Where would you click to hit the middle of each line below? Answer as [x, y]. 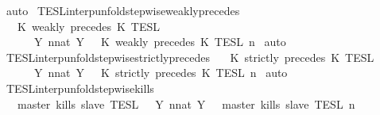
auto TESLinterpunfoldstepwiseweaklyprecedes [123, 10]
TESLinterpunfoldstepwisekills [80, 88]
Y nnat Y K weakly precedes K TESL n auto [160, 42]
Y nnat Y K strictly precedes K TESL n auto [161, 73]
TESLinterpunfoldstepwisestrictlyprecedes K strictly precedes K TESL [190, 57]
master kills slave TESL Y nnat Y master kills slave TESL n [186, 103]
